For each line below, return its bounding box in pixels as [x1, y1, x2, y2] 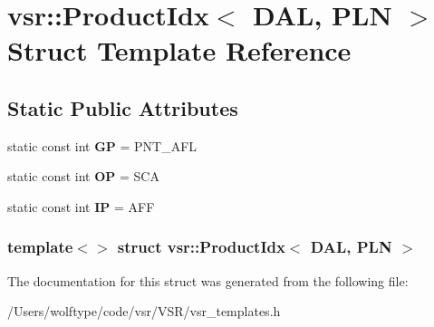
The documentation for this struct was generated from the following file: [7, 271, 409, 290]
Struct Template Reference [7, 32, 352, 69]
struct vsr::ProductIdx [117, 236, 285, 258]
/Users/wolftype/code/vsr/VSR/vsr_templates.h [7, 302, 281, 321]
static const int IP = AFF [7, 197, 155, 216]
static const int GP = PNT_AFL [7, 136, 198, 155]
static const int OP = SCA [7, 167, 159, 186]
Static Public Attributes [7, 93, 238, 121]
